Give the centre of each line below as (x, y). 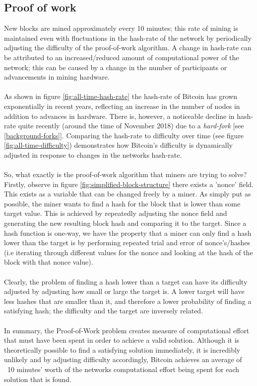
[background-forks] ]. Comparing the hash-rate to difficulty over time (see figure (124, 135)
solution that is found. (38, 379)
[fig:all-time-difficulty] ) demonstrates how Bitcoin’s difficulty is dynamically (118, 145)
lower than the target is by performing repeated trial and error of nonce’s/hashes (127, 242)
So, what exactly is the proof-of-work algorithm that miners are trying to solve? (126, 174)
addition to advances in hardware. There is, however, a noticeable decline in (119, 116)
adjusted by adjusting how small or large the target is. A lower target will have (124, 291)
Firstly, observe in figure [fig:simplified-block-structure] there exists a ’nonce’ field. (129, 184)
